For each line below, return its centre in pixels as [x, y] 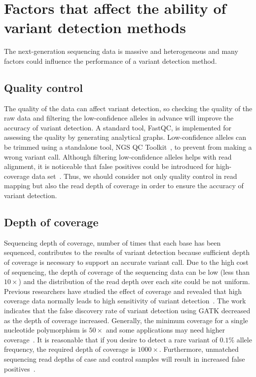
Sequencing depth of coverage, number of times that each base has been [112, 242]
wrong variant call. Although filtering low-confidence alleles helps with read [118, 156]
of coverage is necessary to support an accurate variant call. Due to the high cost [126, 262]
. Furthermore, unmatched [199, 349]
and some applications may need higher [165, 330]
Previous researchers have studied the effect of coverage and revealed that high [123, 291]
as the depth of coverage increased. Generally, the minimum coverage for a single [126, 320]
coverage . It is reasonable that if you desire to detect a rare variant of [111, 339]
